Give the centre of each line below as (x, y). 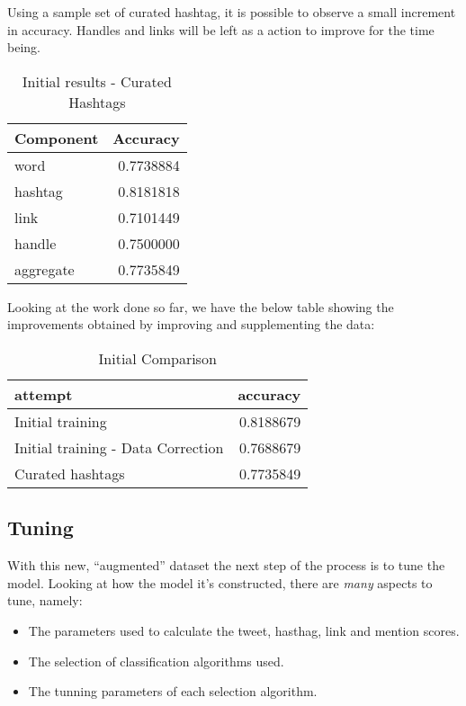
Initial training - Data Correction (119, 447)
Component (57, 138)
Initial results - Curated (97, 81)
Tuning (40, 527)
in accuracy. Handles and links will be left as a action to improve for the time (221, 29)
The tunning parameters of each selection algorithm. (173, 691)
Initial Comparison (157, 358)
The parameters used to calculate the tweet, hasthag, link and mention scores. (244, 630)
